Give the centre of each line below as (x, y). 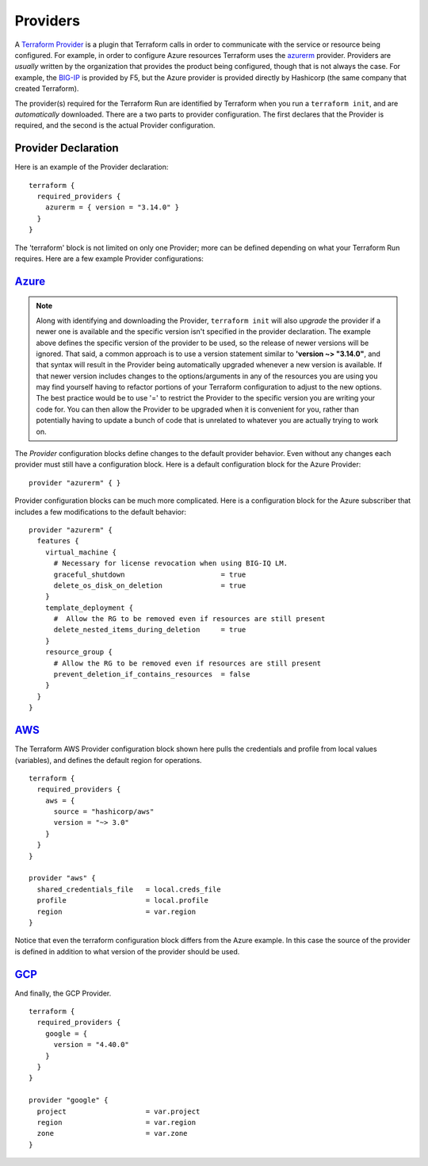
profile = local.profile (123, 901)
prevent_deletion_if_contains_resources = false (152, 675)
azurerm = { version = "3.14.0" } (112, 207)
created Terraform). (47, 89)
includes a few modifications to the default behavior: (100, 512)
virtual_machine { (81, 552)
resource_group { (78, 652)
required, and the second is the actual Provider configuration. (115, 125)
